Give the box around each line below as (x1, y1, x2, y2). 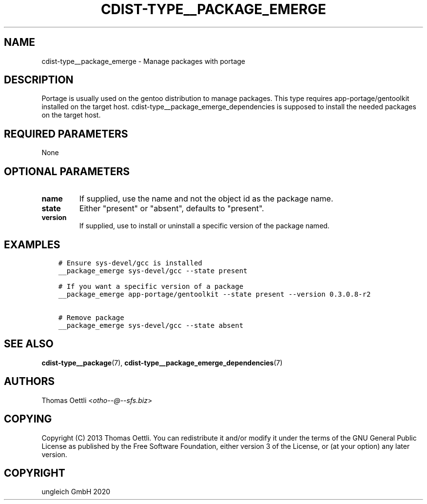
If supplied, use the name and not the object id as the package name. (79, 194, 333, 204)
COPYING (4, 413, 52, 425)
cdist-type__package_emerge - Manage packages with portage (41, 57, 245, 65)
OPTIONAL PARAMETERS (4, 165, 130, 178)
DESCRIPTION (4, 74, 74, 86)
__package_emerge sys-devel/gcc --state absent (58, 321, 244, 329)
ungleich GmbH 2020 (41, 487, 111, 496)
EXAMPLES (4, 238, 60, 251)
